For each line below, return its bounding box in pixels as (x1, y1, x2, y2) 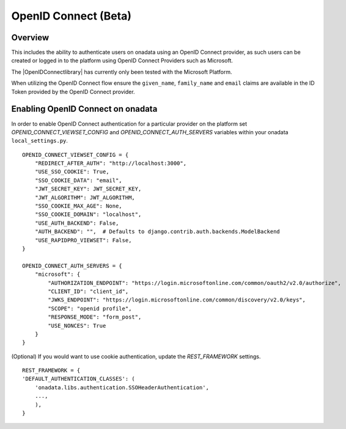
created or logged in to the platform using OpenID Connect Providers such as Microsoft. (11, 57, 234, 64)
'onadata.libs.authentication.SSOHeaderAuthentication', (34, 384, 209, 391)
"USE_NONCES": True (48, 322, 106, 329)
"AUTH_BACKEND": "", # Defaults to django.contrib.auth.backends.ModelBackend (34, 228, 281, 235)
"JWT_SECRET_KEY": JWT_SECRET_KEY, (34, 186, 142, 192)
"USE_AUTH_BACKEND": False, (34, 220, 119, 226)
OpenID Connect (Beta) (11, 9, 131, 23)
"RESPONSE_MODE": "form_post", (48, 314, 142, 320)
